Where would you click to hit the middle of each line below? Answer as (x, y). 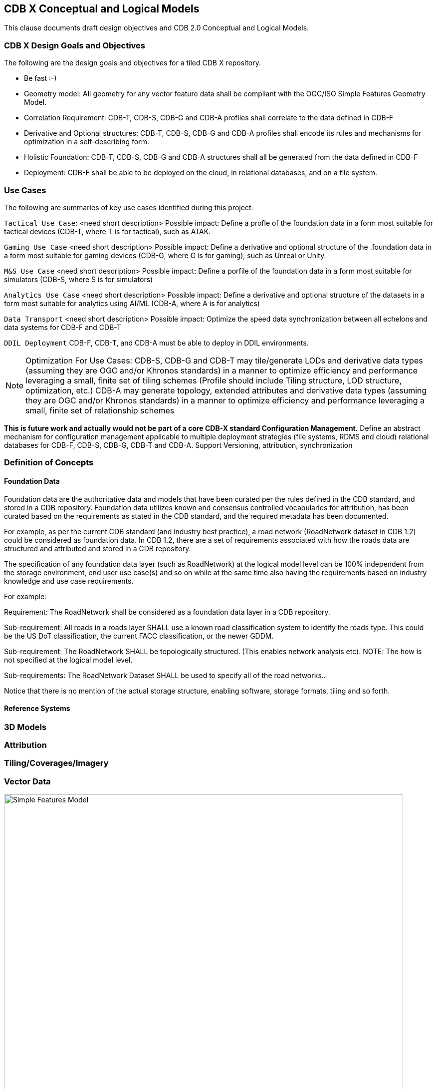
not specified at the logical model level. (68, 660)
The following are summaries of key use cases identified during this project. (129, 207)
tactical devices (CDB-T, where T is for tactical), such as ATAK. (108, 231)
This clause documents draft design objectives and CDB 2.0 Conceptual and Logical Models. (157, 28)
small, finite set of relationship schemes (100, 410)
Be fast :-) (40, 78)
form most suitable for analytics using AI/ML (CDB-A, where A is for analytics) (132, 303)
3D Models (25, 727)
